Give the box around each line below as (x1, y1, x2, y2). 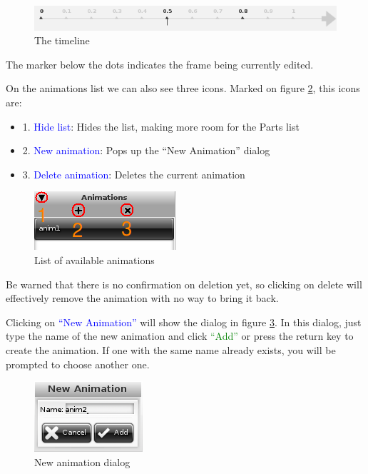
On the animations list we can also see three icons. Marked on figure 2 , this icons (6, 81, 360, 96)
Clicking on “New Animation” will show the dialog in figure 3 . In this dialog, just (6, 314, 362, 329)
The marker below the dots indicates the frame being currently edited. (6, 56, 314, 71)
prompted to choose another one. (6, 356, 150, 371)
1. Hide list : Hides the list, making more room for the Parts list (22, 118, 300, 133)
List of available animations (34, 252, 155, 267)
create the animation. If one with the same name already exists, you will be (6, 342, 336, 357)
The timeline (34, 33, 90, 48)
